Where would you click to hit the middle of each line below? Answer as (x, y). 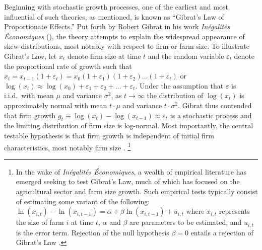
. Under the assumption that (179, 85)
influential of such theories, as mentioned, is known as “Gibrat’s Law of (114, 16)
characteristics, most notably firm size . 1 (68, 146)
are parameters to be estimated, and (186, 222)
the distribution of (175, 95)
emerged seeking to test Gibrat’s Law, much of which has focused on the (128, 181)
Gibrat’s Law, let (30, 56)
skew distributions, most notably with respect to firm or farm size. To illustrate (127, 46)
